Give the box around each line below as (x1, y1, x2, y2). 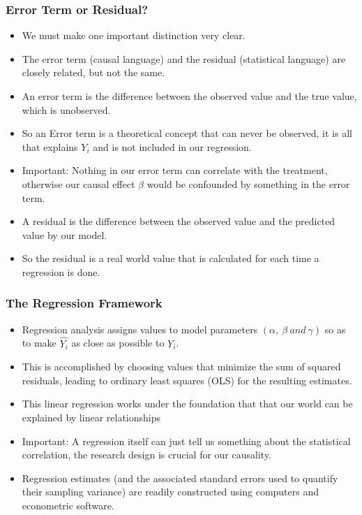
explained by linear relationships (22, 409, 161, 424)
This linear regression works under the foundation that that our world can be (22, 396, 353, 411)
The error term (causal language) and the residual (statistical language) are (22, 51, 346, 66)
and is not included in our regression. (93, 139, 252, 154)
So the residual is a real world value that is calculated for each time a (22, 251, 319, 266)
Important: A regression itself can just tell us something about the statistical (22, 433, 351, 448)
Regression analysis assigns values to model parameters (22, 321, 258, 336)
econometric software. (22, 498, 114, 512)
